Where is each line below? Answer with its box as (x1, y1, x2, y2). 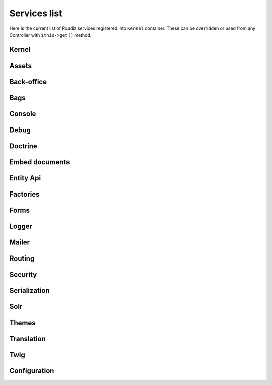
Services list (9, 8, 62, 19)
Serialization (9, 286, 50, 295)
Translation (9, 335, 46, 343)
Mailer (9, 238, 30, 246)
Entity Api (9, 174, 41, 182)
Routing (9, 254, 35, 263)
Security (9, 270, 37, 279)
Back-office (9, 77, 47, 86)
